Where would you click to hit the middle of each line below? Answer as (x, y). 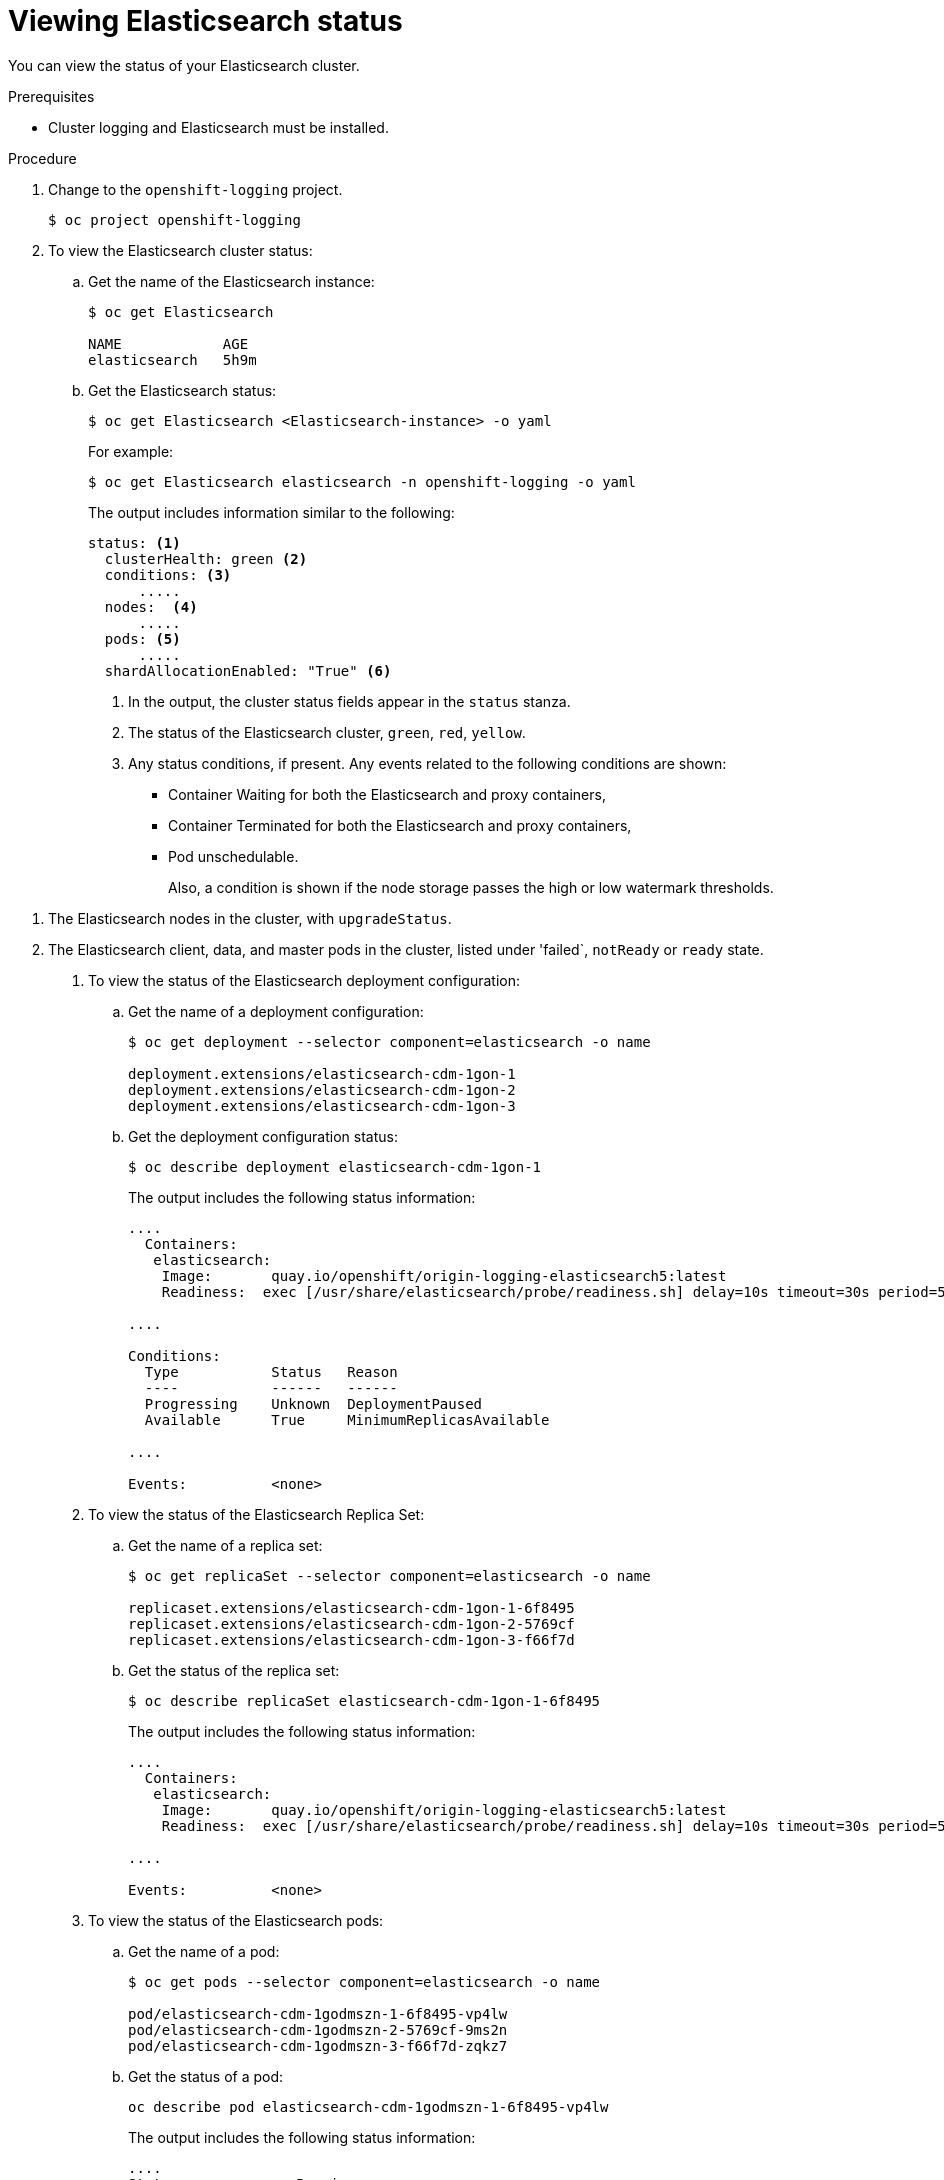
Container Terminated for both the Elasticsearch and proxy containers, (400, 825)
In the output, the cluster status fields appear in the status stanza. (349, 701)
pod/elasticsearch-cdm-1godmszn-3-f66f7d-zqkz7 (318, 2045)
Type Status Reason (271, 1371)
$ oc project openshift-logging (174, 219)
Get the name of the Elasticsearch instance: (231, 281)
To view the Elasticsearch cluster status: (180, 250)
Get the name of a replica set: (225, 1545)
